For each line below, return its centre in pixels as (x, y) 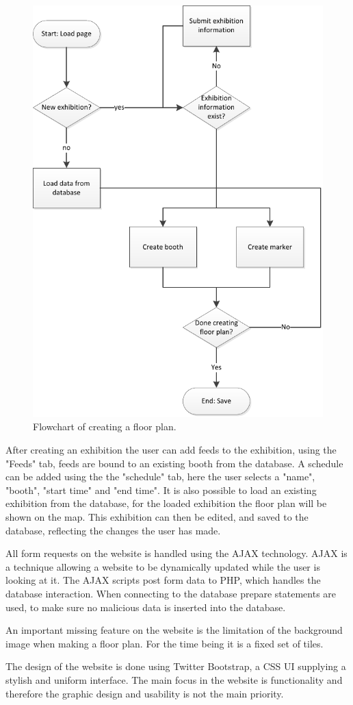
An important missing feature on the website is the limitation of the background (174, 630)
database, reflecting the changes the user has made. (113, 530)
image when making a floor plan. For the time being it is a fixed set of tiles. (165, 643)
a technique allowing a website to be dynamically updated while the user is (163, 566)
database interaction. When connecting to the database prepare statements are (171, 593)
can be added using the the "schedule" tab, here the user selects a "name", (160, 477)
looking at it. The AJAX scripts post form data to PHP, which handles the (163, 580)
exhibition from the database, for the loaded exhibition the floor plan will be (166, 503)
